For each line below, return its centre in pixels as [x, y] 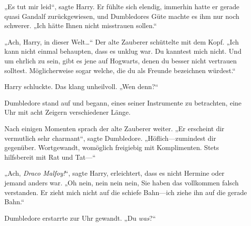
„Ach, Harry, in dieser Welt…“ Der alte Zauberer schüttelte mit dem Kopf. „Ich [122, 41]
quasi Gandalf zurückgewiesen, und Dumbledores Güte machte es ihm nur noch [122, 16]
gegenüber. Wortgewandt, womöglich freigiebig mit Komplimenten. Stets [112, 147]
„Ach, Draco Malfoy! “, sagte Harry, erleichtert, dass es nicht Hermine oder [115, 173]
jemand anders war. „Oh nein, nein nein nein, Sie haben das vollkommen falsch [122, 182]
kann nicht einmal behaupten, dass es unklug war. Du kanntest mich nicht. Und [123, 51]
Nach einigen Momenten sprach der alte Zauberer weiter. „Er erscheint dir [114, 128]
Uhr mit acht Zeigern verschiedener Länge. [67, 112]
